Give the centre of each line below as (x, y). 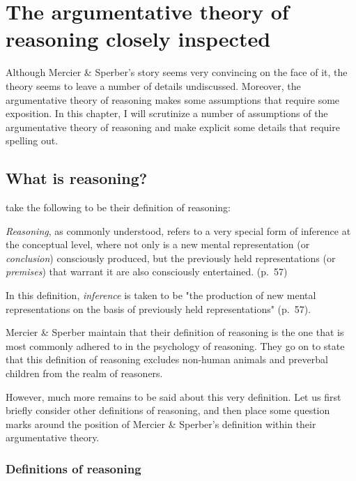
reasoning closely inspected (138, 39)
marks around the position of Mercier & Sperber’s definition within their (161, 423)
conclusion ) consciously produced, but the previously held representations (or (171, 258)
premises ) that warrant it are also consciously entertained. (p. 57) (147, 272)
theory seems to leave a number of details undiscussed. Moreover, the (153, 85)
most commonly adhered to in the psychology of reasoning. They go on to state (175, 345)
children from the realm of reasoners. (84, 373)
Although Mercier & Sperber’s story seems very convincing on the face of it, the (177, 72)
